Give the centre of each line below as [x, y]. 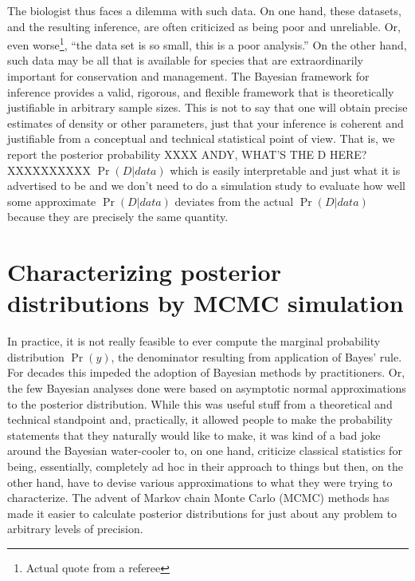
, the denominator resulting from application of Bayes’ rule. [256, 356]
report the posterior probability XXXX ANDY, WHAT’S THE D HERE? [187, 154]
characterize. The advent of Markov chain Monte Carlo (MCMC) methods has [198, 498]
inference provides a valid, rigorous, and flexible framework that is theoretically [201, 91]
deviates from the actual [234, 201]
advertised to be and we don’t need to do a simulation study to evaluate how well [206, 186]
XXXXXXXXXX [49, 170]
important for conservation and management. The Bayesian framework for [188, 76]
